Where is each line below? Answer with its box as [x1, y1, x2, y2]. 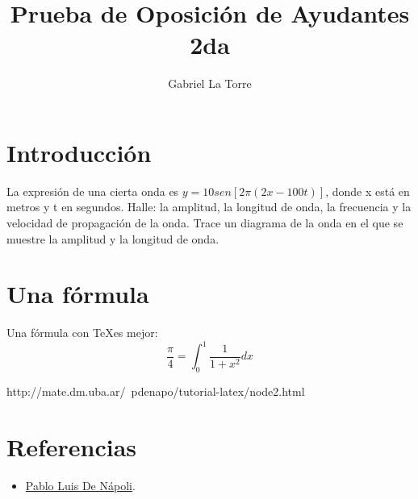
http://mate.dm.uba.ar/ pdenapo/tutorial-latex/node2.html [6, 383, 305, 400]
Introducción [6, 135, 152, 168]
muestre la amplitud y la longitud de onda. [6, 230, 219, 247]
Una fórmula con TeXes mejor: [6, 324, 158, 341]
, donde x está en [325, 182, 410, 199]
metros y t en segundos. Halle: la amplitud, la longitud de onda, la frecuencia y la [6, 198, 412, 215]
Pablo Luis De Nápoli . [25, 476, 136, 493]
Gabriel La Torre [168, 75, 252, 92]
